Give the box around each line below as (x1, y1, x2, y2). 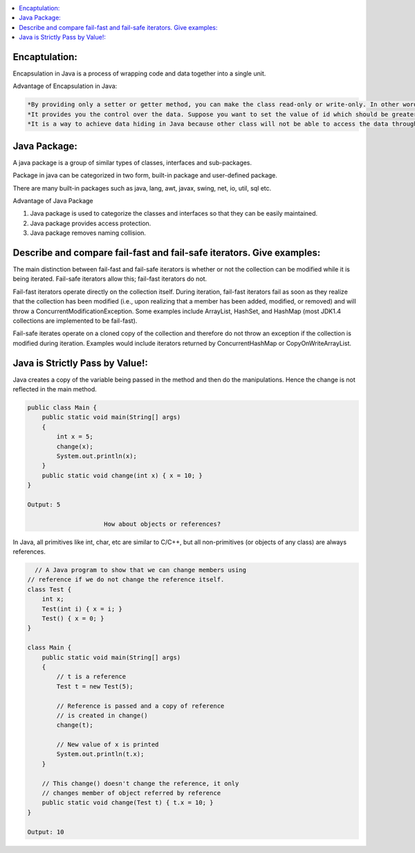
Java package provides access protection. (30, 219, 151, 227)
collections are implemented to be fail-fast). (12, 316, 138, 325)
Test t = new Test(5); (56, 683, 134, 690)
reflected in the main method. (12, 385, 97, 394)
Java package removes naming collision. (30, 229, 147, 237)
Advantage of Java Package (12, 196, 93, 204)
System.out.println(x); (56, 452, 138, 460)
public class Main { (27, 404, 97, 412)
